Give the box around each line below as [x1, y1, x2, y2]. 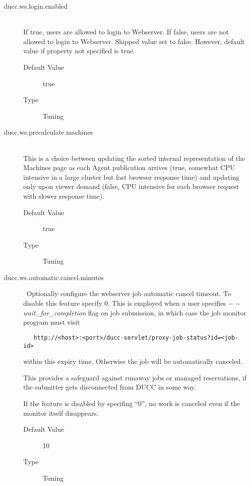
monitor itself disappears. [23, 408, 99, 418]
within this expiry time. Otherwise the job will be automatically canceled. [23, 356, 243, 366]
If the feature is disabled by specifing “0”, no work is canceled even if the [23, 398, 240, 408]
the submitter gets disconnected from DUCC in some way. [23, 382, 196, 392]
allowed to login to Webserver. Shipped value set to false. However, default [23, 36, 245, 46]
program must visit [23, 317, 80, 327]
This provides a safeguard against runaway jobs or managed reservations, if [23, 372, 247, 382]
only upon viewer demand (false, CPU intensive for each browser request [23, 181, 239, 191]
